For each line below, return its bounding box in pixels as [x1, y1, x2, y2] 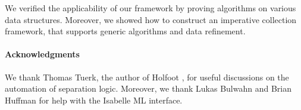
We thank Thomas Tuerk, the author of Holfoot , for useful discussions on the [5, 70, 289, 83]
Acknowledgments [5, 48, 80, 60]
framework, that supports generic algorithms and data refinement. [5, 25, 246, 37]
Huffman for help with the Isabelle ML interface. [5, 93, 183, 106]
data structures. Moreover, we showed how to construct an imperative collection [5, 13, 297, 25]
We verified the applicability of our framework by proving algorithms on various [5, 2, 296, 14]
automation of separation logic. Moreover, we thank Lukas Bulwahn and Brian [5, 82, 291, 95]
